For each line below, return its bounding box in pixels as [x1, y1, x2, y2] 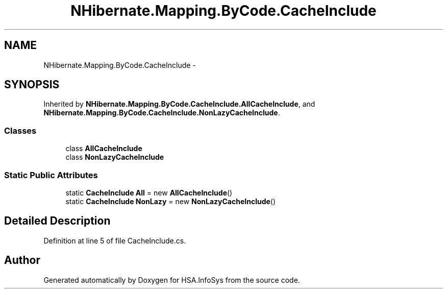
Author [4, 254, 40, 267]
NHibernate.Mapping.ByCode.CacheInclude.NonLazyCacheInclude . [43, 108, 280, 117]
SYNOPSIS [4, 78, 60, 91]
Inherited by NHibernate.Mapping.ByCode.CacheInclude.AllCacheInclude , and [43, 100, 315, 109]
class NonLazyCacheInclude [65, 153, 164, 162]
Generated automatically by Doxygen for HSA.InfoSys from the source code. [43, 275, 300, 284]
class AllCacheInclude [65, 144, 142, 153]
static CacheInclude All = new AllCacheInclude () [65, 188, 233, 197]
